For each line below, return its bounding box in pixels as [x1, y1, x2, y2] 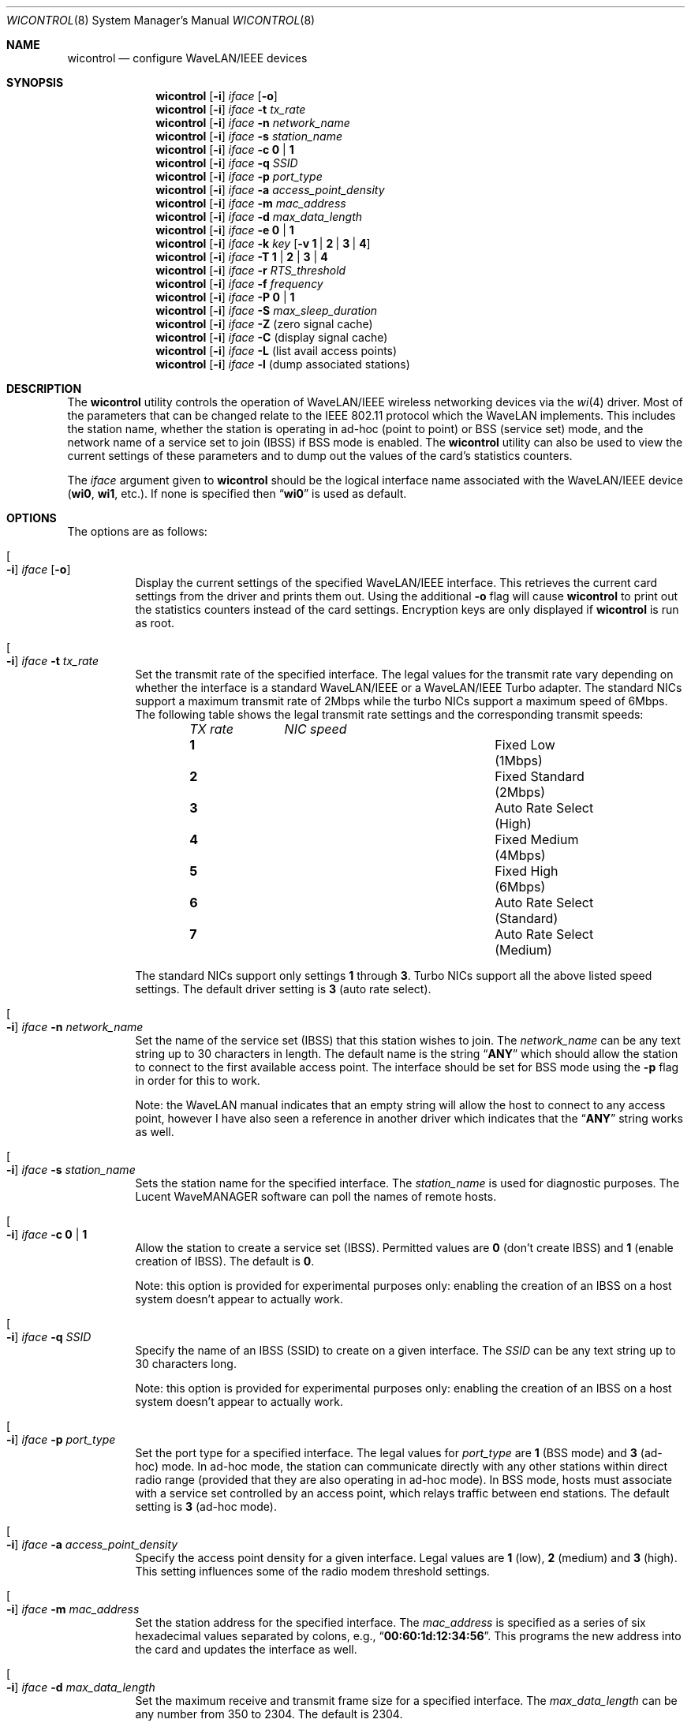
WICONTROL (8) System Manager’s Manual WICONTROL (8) [6, 13, 316, 27]
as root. [135, 616, 175, 630]
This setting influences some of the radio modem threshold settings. [135, 1564, 490, 1578]
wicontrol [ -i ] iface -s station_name [155, 129, 343, 143]
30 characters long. [135, 1357, 237, 1370]
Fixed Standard [495, 768, 585, 784]
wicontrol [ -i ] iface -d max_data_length [155, 210, 363, 223]
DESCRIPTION [6, 382, 82, 395]
